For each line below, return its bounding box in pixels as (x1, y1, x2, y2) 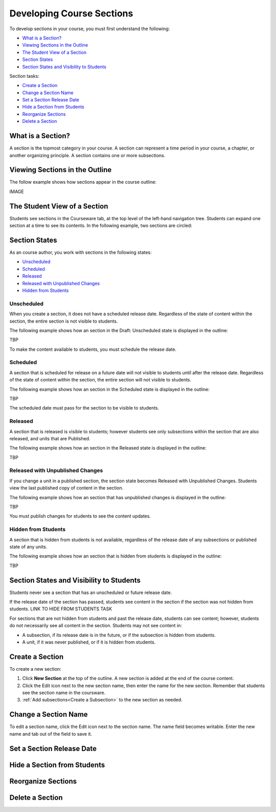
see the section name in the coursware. (22, 690, 106, 696)
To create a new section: (9, 666, 61, 672)
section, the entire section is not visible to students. (9, 318, 118, 324)
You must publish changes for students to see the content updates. (9, 513, 151, 519)
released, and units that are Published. (9, 435, 90, 441)
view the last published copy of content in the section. (9, 485, 124, 491)
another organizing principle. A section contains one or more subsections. (9, 152, 166, 158)
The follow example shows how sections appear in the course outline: (9, 179, 157, 185)
